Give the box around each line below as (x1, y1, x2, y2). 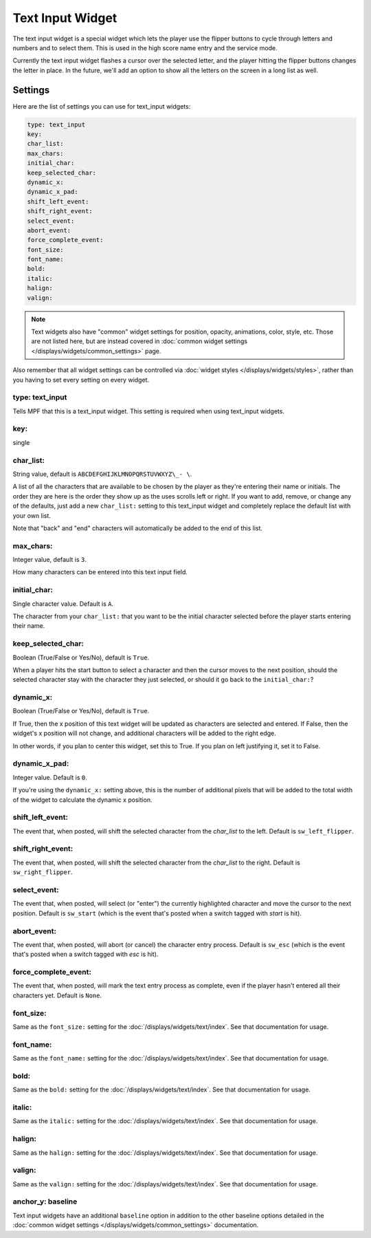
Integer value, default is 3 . (12, 556, 87, 564)
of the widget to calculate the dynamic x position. (12, 795, 153, 804)
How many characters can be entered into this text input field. (12, 568, 188, 576)
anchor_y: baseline (12, 1197, 78, 1206)
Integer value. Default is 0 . (12, 773, 87, 781)
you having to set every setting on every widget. (12, 376, 150, 384)
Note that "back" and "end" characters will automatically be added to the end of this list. (12, 523, 263, 532)
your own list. (12, 511, 52, 519)
